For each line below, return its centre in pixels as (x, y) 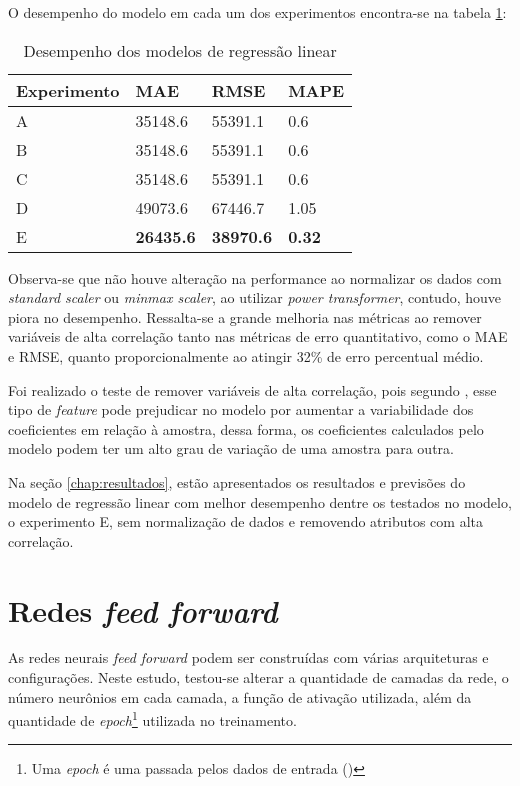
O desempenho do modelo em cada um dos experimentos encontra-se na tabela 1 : (257, 12)
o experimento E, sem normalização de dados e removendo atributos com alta (245, 521)
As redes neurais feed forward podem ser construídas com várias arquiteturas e (248, 657)
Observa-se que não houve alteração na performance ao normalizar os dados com (255, 277)
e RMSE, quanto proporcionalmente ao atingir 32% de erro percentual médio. (246, 355)
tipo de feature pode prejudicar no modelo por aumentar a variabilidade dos (241, 409)
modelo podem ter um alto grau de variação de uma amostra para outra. (231, 448)
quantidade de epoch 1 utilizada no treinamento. (152, 718)
